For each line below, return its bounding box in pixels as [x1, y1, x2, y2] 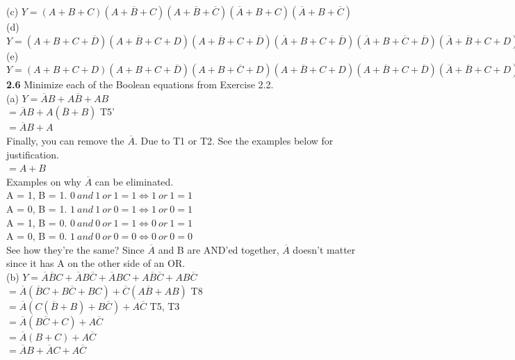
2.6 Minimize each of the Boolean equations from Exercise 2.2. [6, 77, 274, 92]
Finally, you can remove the [6, 133, 124, 147]
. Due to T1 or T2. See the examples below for [134, 133, 334, 147]
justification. [6, 147, 59, 161]
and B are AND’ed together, [158, 242, 279, 256]
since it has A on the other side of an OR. [6, 256, 186, 270]
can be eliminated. [95, 174, 174, 188]
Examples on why [6, 174, 81, 188]
